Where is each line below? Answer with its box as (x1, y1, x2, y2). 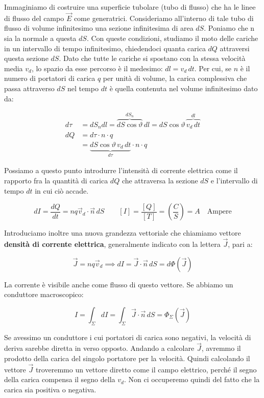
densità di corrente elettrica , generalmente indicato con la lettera (4, 239, 221, 249)
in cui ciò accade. (35, 185, 89, 196)
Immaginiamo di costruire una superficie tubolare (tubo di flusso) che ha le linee (4, 2, 256, 12)
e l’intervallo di (210, 175, 258, 186)
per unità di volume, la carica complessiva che (103, 73, 247, 83)
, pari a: (228, 239, 253, 249)
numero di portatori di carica (4, 73, 95, 83)
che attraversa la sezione (122, 175, 198, 186)
